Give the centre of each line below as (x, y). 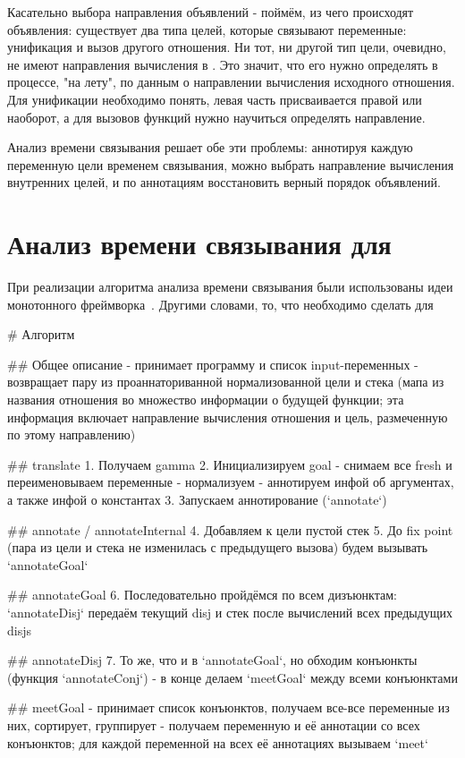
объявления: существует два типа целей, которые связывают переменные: (207, 29)
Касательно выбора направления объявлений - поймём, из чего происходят (211, 12)
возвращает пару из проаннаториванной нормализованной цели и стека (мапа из (226, 382)
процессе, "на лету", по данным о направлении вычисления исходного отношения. (231, 82)
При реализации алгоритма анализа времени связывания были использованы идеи (230, 287)
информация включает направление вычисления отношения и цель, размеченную (228, 417)
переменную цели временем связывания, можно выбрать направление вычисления (231, 164)
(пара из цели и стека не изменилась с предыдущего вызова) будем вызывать (218, 547)
